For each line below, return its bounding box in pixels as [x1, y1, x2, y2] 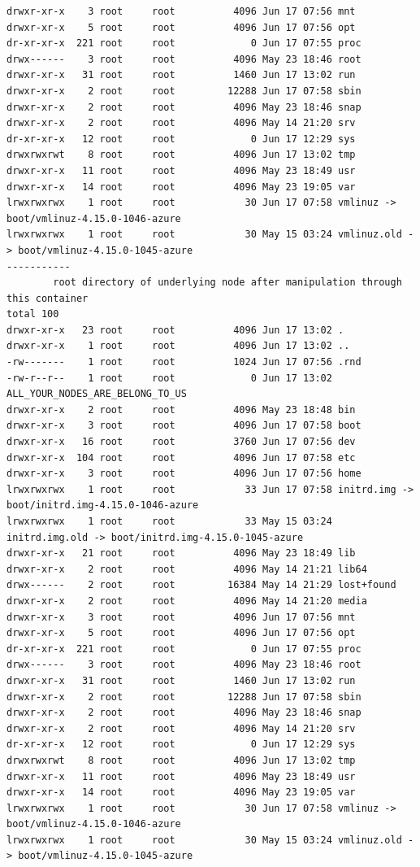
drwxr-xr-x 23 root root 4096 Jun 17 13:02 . [6, 324, 344, 336]
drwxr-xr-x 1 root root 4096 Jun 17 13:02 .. [6, 340, 350, 352]
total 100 [6, 308, 59, 320]
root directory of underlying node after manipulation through [53, 277, 402, 289]
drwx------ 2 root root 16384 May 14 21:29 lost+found [6, 579, 396, 591]
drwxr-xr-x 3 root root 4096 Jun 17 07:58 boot [6, 420, 362, 432]
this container [6, 292, 89, 304]
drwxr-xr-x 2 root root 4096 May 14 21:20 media [6, 595, 367, 607]
